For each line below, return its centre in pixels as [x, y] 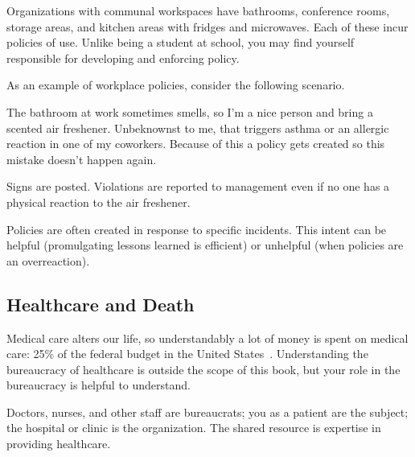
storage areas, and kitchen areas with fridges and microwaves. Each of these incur [207, 26]
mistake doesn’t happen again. [82, 159]
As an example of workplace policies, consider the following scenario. [176, 85]
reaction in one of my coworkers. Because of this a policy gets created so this [196, 144]
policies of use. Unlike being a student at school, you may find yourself [181, 42]
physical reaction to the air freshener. [99, 202]
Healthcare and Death [101, 304]
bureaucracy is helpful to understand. [99, 385]
